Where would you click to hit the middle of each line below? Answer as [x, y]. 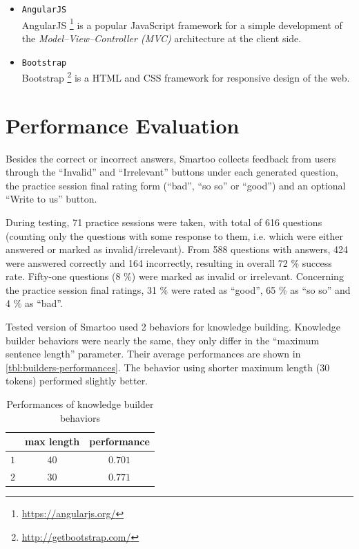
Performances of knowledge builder [80, 404]
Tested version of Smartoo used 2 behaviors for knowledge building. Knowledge [173, 327]
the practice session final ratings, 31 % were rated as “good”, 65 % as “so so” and [178, 289]
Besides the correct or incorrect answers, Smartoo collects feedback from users [171, 158]
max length [52, 441]
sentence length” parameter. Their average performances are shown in [153, 354]
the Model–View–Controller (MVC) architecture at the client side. [162, 38]
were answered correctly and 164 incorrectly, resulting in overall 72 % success [169, 262]
